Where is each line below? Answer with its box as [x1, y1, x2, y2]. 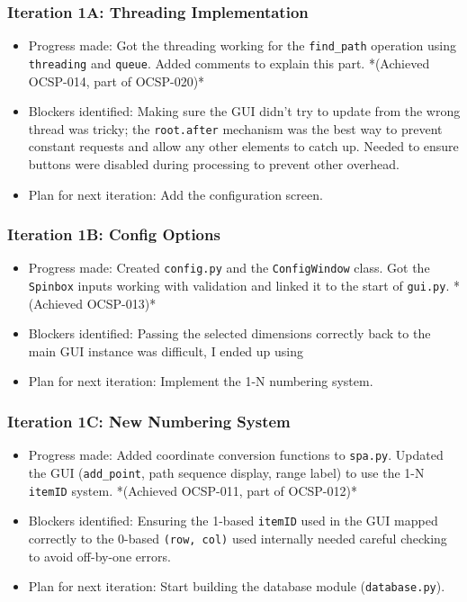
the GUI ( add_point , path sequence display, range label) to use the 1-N [28, 463, 425, 481]
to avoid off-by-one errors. [28, 546, 171, 565]
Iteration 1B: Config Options [7, 223, 220, 246]
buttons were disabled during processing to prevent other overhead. [28, 154, 400, 173]
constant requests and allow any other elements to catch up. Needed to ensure [28, 137, 459, 156]
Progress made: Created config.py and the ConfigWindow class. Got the [28, 258, 430, 277]
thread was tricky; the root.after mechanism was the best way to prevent [28, 119, 443, 138]
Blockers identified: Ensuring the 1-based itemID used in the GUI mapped [28, 511, 438, 530]
